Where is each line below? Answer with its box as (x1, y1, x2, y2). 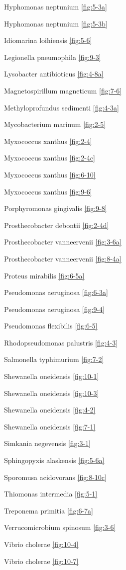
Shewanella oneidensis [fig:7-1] (4, 421, 96, 431)
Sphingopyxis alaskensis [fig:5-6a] (4, 455, 105, 465)
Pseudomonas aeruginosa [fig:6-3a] (4, 287, 108, 297)
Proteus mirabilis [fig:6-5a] (4, 270, 85, 280)
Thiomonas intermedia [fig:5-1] (4, 488, 98, 499)
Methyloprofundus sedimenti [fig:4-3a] (4, 102, 119, 112)
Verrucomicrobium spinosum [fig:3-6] (4, 522, 116, 532)
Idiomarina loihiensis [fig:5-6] (4, 35, 92, 45)
